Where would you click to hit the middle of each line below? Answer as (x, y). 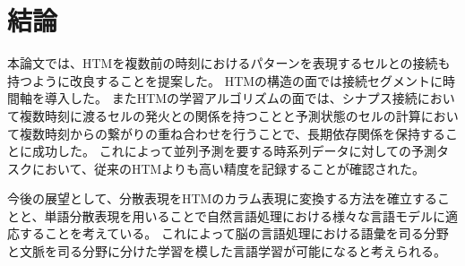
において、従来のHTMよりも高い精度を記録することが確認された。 (228, 168)
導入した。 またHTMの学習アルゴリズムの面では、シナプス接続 (231, 98)
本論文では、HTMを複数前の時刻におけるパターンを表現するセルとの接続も (229, 63)
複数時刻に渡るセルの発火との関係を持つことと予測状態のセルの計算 (220, 115)
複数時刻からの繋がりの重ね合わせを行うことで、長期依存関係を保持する (232, 133)
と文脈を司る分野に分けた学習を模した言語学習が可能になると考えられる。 (227, 251)
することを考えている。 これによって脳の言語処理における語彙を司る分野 (234, 233)
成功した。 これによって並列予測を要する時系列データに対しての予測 (234, 151)
